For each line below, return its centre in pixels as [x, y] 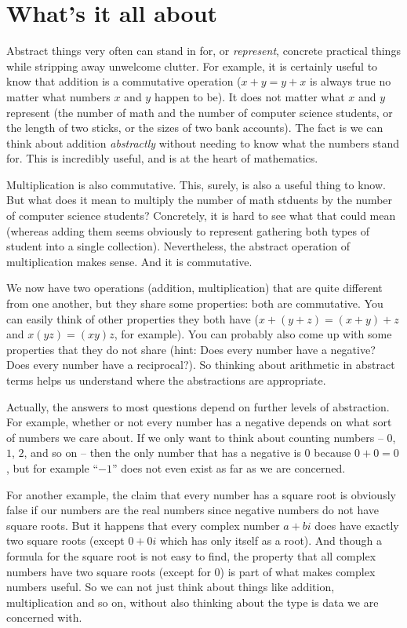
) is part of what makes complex [298, 571]
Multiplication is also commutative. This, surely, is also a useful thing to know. [196, 184]
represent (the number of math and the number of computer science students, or [200, 112]
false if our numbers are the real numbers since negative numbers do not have [193, 510]
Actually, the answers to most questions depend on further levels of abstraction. [198, 406]
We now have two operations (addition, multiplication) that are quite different [194, 288]
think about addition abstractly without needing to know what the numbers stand [203, 142]
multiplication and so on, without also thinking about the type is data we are [193, 602]
